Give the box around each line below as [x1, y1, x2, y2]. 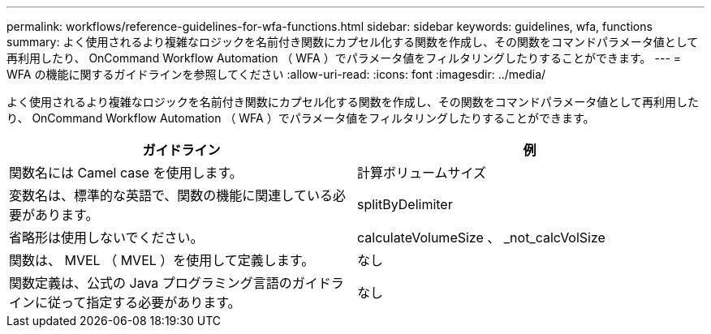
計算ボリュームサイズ [357, 165, 487, 181]
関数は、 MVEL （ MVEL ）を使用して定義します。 [9, 252, 315, 268]
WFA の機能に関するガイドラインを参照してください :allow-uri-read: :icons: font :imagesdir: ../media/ [6, 67, 546, 81]
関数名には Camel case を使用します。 [9, 165, 243, 181]
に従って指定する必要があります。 [35, 294, 241, 310]
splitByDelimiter [357, 196, 453, 212]
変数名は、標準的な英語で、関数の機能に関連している [9, 187, 333, 203]
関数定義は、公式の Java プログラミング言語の [9, 275, 292, 291]
